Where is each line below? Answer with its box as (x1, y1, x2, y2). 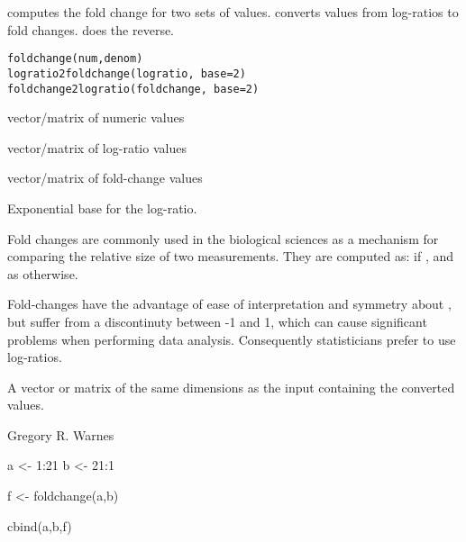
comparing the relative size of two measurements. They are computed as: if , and (7, 247, 454, 266)
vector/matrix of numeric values (7, 108, 185, 127)
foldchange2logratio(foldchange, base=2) (7, 82, 260, 95)
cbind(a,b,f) (7, 516, 72, 535)
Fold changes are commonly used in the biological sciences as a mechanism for (7, 229, 439, 248)
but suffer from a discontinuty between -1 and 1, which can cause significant (7, 312, 427, 330)
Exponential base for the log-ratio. (7, 198, 197, 217)
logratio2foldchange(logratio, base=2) (7, 67, 246, 80)
